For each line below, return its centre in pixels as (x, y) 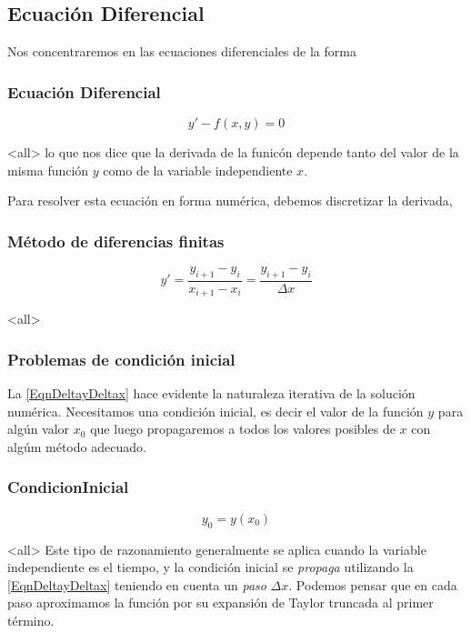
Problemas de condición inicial (121, 359)
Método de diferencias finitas (116, 241)
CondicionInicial (68, 487)
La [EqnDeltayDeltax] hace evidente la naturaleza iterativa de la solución (211, 393)
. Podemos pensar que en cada (373, 584)
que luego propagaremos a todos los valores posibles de (243, 429)
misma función (48, 170)
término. (31, 620)
